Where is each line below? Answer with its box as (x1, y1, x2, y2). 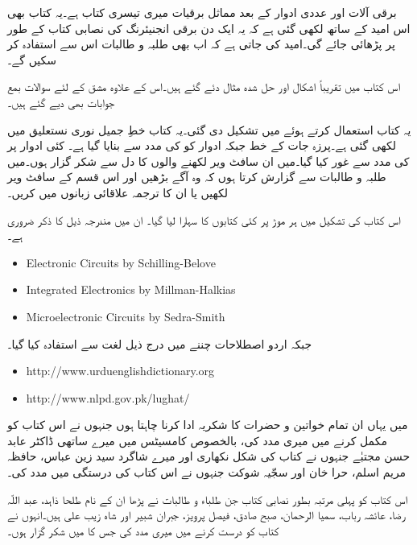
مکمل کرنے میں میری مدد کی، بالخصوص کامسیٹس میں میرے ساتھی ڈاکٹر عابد (7, 431, 387, 448)
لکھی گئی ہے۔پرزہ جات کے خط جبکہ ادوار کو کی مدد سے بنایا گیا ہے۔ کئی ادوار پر (7, 137, 397, 154)
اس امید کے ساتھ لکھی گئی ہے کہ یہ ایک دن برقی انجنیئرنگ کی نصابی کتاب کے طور (7, 19, 411, 36)
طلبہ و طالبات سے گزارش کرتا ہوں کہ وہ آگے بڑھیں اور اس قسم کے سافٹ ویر (7, 168, 386, 185)
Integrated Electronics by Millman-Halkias (26, 281, 236, 298)
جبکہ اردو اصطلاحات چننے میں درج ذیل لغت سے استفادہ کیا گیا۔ (7, 335, 312, 352)
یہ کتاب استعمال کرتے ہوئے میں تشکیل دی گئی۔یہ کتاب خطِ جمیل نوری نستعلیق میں (7, 121, 411, 138)
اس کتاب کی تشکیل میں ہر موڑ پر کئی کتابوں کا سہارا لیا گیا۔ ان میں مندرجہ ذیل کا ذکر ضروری (7, 211, 401, 228)
